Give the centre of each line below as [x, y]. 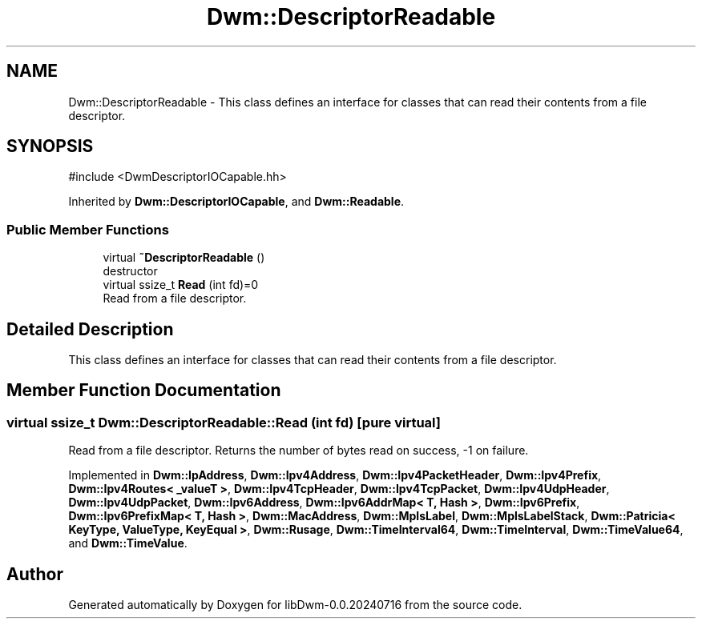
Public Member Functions [88, 229]
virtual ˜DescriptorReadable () [184, 258]
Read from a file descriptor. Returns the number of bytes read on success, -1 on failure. [299, 451]
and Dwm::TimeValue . [128, 543]
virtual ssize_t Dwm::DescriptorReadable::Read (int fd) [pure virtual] [224, 422]
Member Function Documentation [144, 391]
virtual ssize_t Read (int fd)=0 [181, 285]
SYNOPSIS [50, 146]
